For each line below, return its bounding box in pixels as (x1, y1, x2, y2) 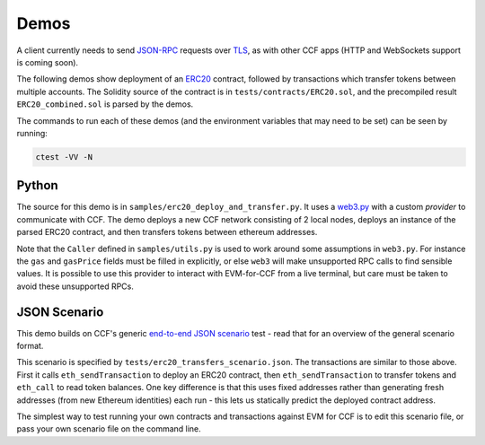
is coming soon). (16, 57, 79, 67)
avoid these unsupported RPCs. (16, 281, 135, 292)
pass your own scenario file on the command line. (16, 423, 201, 434)
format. (16, 341, 44, 352)
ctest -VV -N (35, 152, 93, 161)
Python (16, 178, 58, 193)
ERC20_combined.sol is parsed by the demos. (16, 99, 194, 109)
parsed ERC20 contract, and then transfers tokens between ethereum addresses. (16, 227, 318, 238)
